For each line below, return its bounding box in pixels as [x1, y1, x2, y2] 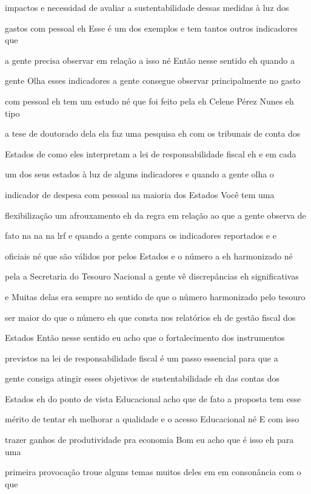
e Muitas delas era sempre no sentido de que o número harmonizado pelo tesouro [5, 290, 306, 303]
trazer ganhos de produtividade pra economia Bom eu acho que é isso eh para [5, 433, 294, 446]
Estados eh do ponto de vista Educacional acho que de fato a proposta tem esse [5, 392, 301, 405]
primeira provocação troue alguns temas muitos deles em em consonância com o [5, 465, 301, 478]
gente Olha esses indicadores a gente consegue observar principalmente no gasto [5, 74, 301, 87]
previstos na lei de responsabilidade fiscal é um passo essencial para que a [5, 351, 278, 364]
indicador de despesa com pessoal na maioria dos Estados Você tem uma [5, 188, 275, 201]
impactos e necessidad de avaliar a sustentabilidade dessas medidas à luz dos [5, 1, 289, 13]
